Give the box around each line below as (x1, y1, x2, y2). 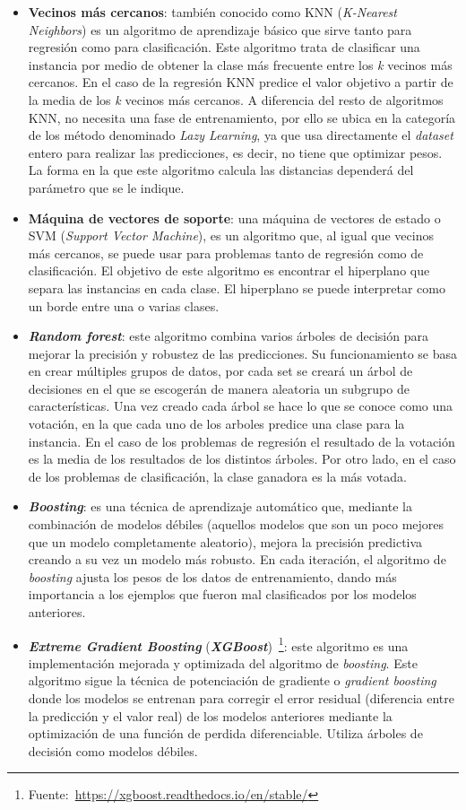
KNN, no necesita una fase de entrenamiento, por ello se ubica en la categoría (28, 108, 456, 126)
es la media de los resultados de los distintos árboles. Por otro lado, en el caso (28, 449, 456, 468)
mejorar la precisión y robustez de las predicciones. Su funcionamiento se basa (28, 344, 457, 362)
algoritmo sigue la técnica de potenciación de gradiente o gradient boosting (28, 671, 436, 690)
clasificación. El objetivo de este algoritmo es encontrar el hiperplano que (28, 261, 430, 280)
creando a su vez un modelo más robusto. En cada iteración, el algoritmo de (28, 550, 446, 569)
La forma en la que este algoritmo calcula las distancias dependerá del (28, 161, 414, 179)
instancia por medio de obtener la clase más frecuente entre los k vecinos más (28, 55, 453, 74)
